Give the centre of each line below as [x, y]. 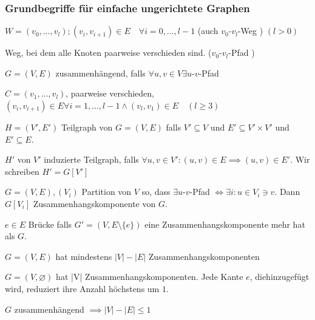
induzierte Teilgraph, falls [91, 159]
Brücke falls [50, 224]
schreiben [22, 171]
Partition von [107, 192]
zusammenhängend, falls [100, 73]
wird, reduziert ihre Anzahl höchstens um [82, 288]
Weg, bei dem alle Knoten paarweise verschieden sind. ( [108, 53]
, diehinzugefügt [279, 277]
